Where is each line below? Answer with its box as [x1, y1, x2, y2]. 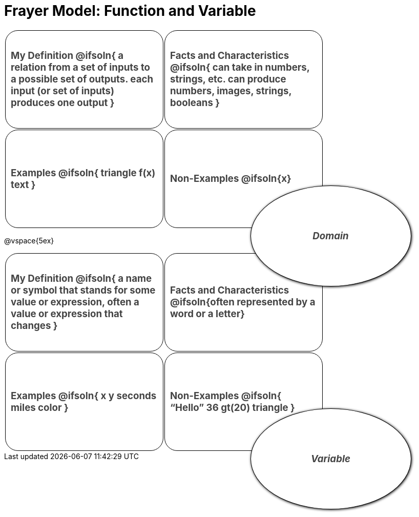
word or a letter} [170, 308, 245, 320]
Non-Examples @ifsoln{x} [170, 173, 291, 185]
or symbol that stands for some [11, 284, 156, 297]
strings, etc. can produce [170, 73, 286, 86]
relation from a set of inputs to [11, 61, 151, 74]
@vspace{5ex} [4, 236, 54, 245]
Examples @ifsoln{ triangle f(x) [11, 167, 156, 179]
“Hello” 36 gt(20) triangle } [170, 401, 295, 413]
